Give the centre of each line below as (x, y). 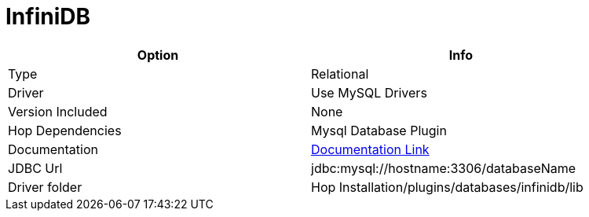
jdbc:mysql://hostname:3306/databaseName (444, 168)
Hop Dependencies (65, 130)
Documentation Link (370, 149)
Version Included (58, 111)
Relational (340, 74)
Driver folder (45, 187)
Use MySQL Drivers (369, 92)
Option (158, 55)
